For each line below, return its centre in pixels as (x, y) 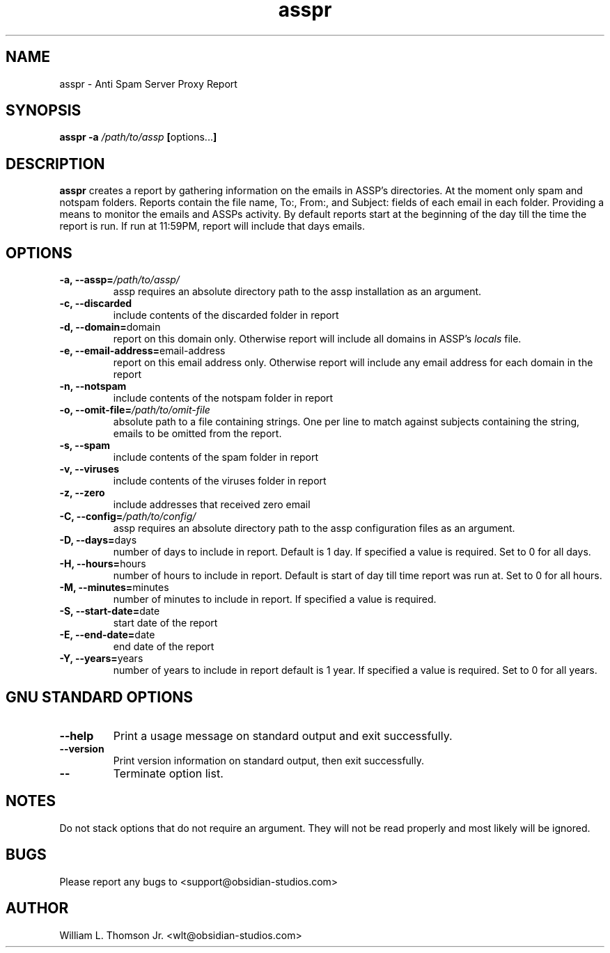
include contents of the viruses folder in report (220, 481)
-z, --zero (82, 493)
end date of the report (164, 647)
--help (77, 735)
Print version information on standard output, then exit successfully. (268, 760)
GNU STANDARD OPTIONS (100, 697)
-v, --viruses (89, 469)
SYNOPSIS (44, 111)
